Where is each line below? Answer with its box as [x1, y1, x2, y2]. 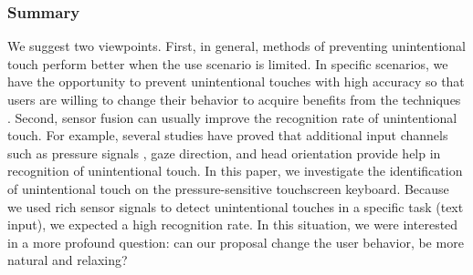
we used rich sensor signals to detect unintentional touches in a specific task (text [7, 197, 464, 216]
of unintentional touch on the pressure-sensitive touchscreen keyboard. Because [7, 178, 449, 198]
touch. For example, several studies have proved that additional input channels [7, 126, 448, 145]
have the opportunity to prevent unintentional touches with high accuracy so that [7, 72, 465, 91]
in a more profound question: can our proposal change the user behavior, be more [7, 232, 464, 251]
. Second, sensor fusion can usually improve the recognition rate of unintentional [7, 107, 457, 127]
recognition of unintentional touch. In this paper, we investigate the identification [7, 161, 463, 180]
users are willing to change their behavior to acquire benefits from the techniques [7, 90, 461, 108]
